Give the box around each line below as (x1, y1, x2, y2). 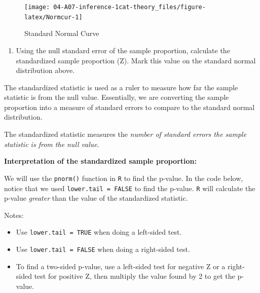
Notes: (4, 209, 24, 220)
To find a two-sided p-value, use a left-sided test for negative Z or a (16, 261, 226, 271)
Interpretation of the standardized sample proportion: (4, 156, 197, 166)
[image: (24, 4, 50, 11)
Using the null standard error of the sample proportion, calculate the (16, 45, 230, 55)
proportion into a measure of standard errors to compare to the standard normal (4, 101, 255, 112)
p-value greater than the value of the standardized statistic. (4, 193, 188, 203)
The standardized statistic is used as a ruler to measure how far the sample (4, 82, 238, 92)
